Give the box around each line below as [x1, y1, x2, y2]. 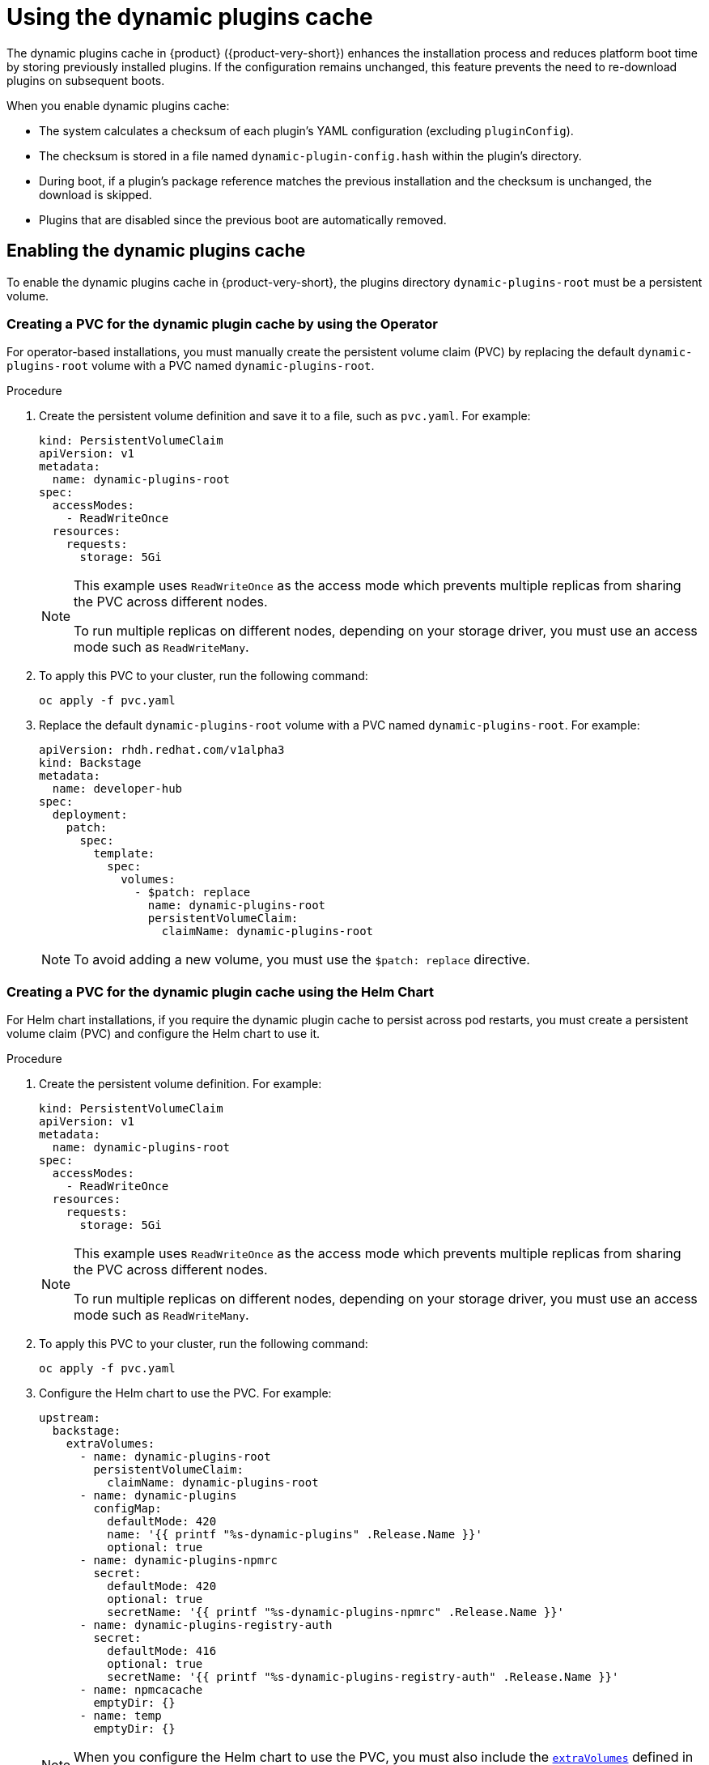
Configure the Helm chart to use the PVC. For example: [39, 1386, 332, 1401]
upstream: [39, 1411, 100, 1425]
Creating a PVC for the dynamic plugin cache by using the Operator [6, 315, 438, 332]
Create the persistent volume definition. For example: [39, 1077, 322, 1091]
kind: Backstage [39, 756, 142, 770]
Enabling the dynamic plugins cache [6, 240, 306, 262]
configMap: [93, 1502, 162, 1516]
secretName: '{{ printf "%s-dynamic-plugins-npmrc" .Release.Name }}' [107, 1606, 565, 1619]
